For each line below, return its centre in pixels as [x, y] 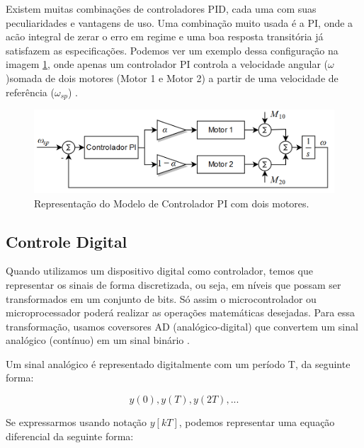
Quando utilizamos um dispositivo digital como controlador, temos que [160, 271]
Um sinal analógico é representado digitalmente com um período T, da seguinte [178, 363]
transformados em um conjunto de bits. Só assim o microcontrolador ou [161, 298]
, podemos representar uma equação [257, 422]
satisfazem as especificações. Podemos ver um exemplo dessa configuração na [172, 50]
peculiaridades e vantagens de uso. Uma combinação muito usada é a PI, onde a [180, 22]
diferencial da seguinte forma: [70, 436]
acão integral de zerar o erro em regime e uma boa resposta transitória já [165, 36]
